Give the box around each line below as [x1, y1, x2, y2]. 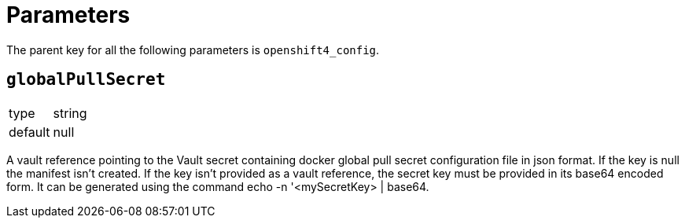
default [9, 123, 50, 140]
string [53, 105, 87, 121]
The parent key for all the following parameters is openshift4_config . [6, 42, 380, 57]
